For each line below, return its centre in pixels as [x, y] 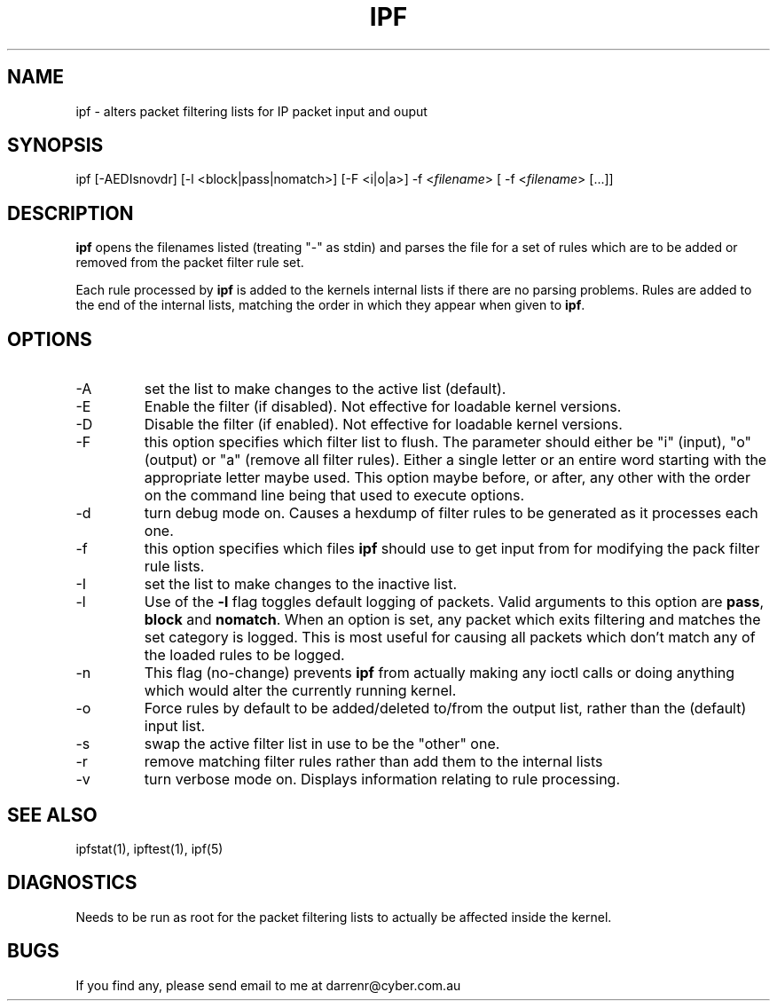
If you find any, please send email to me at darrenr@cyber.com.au [268, 985]
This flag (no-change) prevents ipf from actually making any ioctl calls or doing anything [440, 673]
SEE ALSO [52, 815]
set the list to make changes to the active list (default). [325, 389]
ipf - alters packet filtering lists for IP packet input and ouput [251, 111]
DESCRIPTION [71, 213]
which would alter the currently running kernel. [300, 691]
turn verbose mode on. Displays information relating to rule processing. [382, 780]
